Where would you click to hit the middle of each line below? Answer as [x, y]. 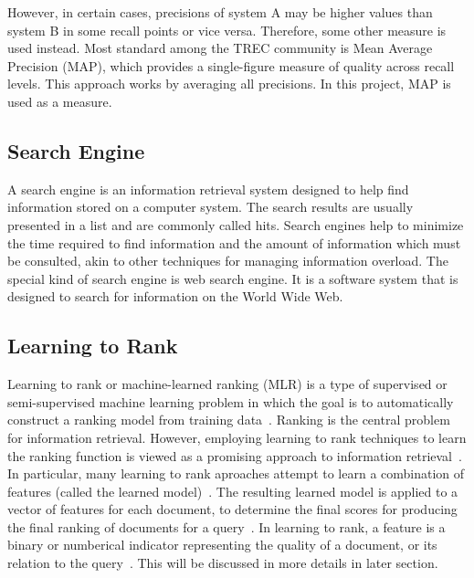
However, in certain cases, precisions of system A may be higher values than [220, 12]
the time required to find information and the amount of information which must [234, 242]
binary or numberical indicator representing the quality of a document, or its [222, 545]
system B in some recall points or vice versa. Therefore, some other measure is [227, 30]
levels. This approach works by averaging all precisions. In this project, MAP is [229, 84]
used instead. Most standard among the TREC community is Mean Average [220, 48]
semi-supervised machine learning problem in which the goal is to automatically [231, 401]
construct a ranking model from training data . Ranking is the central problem [229, 420]
